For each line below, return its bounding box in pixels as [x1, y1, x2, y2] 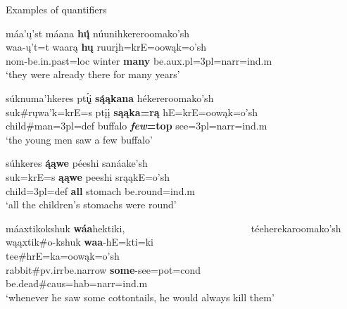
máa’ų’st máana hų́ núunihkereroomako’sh [6, 25, 190, 40]
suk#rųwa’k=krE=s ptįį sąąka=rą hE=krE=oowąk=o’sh [6, 104, 258, 119]
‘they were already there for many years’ [6, 67, 180, 82]
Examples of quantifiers [6, 2, 107, 16]
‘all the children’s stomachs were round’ [6, 197, 177, 212]
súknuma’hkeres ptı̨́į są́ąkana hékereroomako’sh [6, 90, 214, 105]
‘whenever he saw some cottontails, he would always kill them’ [6, 289, 275, 304]
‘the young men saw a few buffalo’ [6, 132, 153, 146]
